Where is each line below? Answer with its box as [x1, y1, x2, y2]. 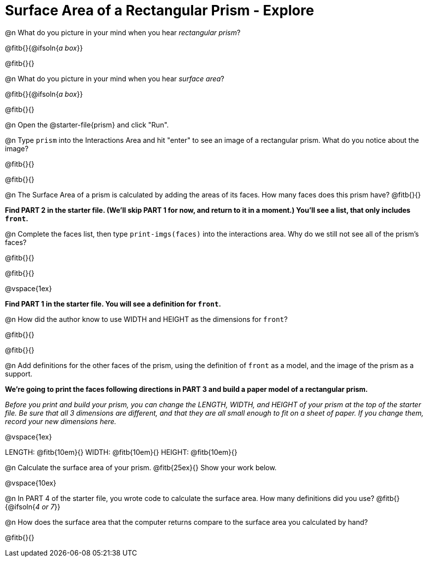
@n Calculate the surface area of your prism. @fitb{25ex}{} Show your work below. [5, 463, 277, 472]
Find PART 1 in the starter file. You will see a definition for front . [5, 299, 221, 308]
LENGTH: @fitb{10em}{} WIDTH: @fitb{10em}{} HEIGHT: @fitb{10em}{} [5, 447, 237, 456]
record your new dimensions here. [5, 417, 116, 426]
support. [5, 369, 33, 378]
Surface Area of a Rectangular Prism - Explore [5, 2, 314, 19]
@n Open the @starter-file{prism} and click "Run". [5, 120, 169, 129]
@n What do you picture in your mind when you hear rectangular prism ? [5, 28, 241, 37]
